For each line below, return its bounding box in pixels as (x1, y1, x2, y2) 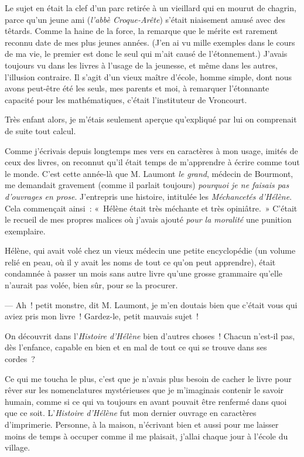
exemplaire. (5, 224, 46, 237)
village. (5, 441, 30, 453)
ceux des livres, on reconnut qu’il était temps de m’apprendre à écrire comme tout (5, 156, 300, 168)
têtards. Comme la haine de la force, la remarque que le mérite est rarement (5, 25, 278, 37)
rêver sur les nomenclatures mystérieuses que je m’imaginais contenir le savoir (5, 384, 284, 396)
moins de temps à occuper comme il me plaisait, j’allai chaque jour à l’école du (5, 429, 288, 442)
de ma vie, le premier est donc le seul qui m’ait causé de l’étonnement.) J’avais (5, 47, 288, 60)
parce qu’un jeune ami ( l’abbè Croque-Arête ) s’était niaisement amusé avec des (5, 13, 285, 25)
